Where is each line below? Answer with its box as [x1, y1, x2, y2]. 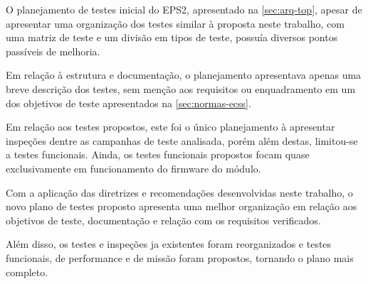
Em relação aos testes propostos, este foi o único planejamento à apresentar [6, 119, 335, 134]
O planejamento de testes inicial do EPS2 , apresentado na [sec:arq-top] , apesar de [6, 2, 362, 16]
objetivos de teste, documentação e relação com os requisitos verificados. [6, 212, 321, 227]
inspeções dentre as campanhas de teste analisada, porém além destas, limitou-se [6, 133, 358, 148]
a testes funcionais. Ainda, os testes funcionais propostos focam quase [6, 147, 310, 162]
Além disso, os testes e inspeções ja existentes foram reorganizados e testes [6, 236, 332, 251]
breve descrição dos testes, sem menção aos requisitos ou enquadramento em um [6, 81, 356, 96]
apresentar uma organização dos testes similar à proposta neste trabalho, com [6, 16, 345, 31]
